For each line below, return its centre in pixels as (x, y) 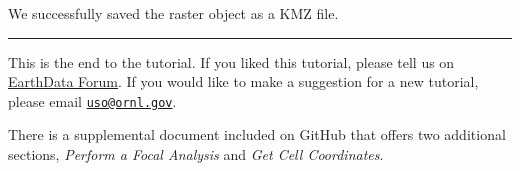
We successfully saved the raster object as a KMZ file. (173, 13)
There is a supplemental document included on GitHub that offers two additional (257, 134)
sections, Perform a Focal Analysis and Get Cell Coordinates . (196, 154)
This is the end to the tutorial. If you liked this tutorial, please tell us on (231, 61)
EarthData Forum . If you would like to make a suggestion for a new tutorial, (243, 81)
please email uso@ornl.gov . (92, 100)
